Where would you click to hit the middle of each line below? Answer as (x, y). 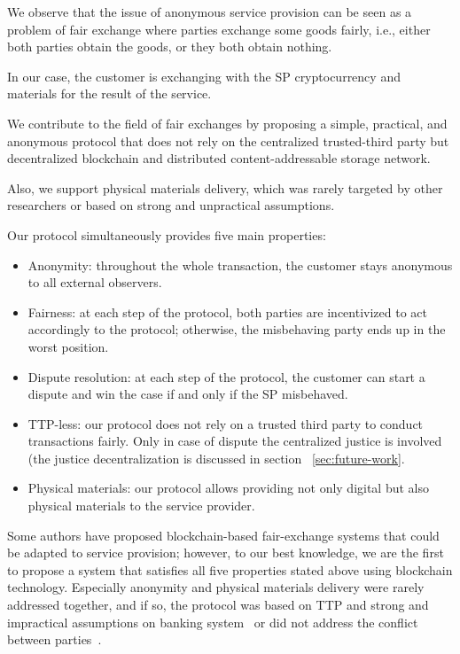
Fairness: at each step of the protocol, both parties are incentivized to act (227, 311)
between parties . (55, 639)
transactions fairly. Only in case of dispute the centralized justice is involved (235, 441)
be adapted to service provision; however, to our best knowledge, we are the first (226, 553)
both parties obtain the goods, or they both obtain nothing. (170, 47)
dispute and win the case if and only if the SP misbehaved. (188, 394)
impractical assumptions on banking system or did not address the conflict (213, 622)
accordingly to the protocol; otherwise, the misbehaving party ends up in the (237, 329)
